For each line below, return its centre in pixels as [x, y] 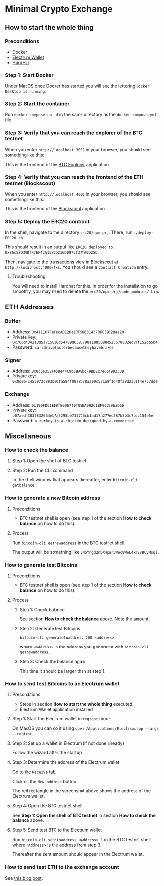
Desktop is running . [26, 91]
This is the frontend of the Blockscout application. [56, 209]
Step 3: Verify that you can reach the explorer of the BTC [74, 133]
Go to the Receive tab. [34, 772]
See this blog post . [24, 878]
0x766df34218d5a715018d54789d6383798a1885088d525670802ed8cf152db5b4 [85, 343]
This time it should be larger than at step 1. [62, 671]
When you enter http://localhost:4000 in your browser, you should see [78, 194]
